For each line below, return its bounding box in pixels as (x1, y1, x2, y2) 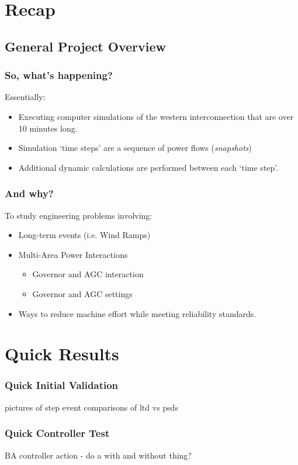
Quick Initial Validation (5, 378, 119, 392)
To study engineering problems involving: (5, 209, 153, 221)
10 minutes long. (18, 122, 78, 134)
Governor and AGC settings (32, 287, 133, 299)
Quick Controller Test (5, 426, 110, 440)
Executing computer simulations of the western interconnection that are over (18, 110, 294, 122)
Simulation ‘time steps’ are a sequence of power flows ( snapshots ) (18, 142, 252, 154)
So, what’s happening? (5, 68, 113, 82)
